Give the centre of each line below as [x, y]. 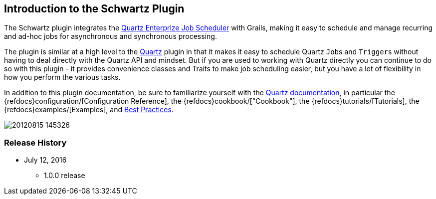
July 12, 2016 [45, 160]
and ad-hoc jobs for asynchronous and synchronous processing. [110, 36]
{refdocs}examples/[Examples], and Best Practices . [89, 110]
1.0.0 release [65, 176]
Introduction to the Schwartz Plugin [94, 9]
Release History [35, 142]
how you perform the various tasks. [62, 77]
